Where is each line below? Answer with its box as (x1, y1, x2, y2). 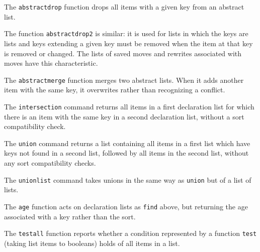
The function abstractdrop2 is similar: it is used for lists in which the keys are (4, 28, 248, 39)
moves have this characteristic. (4, 58, 98, 68)
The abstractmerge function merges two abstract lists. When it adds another (4, 74, 244, 85)
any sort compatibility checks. (4, 158, 96, 168)
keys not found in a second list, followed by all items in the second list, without (4, 148, 249, 158)
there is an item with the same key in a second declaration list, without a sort (4, 111, 244, 121)
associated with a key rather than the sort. (4, 211, 136, 221)
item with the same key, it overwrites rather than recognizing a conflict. (4, 84, 225, 95)
